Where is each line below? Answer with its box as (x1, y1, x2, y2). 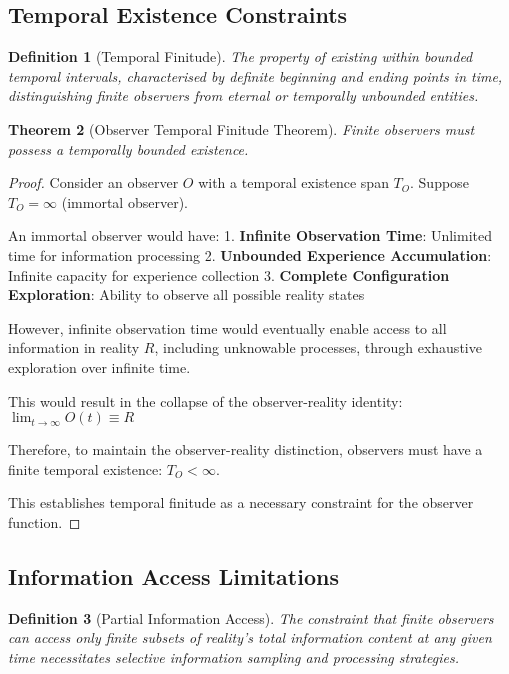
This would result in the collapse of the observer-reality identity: (8, 390, 403, 411)
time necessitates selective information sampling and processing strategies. (8, 646, 460, 667)
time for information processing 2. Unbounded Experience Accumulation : (8, 244, 492, 265)
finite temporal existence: (8, 458, 163, 479)
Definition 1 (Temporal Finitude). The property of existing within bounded (8, 46, 473, 67)
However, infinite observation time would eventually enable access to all (8, 317, 447, 338)
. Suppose (410, 172, 469, 193)
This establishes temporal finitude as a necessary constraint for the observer (8, 492, 474, 513)
